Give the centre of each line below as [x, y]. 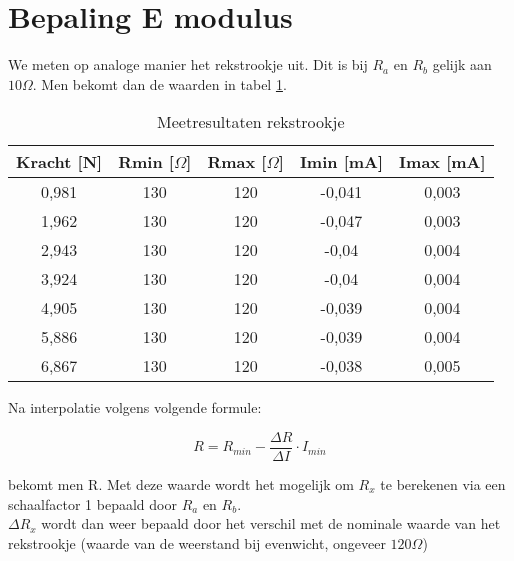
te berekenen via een [443, 483]
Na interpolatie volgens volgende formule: [135, 407]
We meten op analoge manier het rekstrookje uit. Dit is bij [188, 64]
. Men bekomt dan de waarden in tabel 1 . [159, 83]
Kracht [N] [59, 162]
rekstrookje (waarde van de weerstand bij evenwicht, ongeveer [197, 542]
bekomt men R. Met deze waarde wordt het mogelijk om [181, 483]
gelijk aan [462, 64]
